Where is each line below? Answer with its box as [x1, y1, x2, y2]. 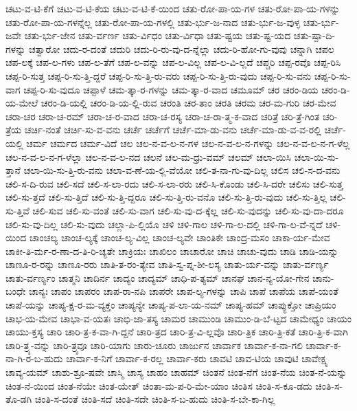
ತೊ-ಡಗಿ [5, 392, 32, 406]
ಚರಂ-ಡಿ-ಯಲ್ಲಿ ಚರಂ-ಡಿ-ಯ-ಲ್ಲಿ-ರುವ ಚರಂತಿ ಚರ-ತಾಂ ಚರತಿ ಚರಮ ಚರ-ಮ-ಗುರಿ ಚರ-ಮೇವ [41, 96, 336, 110]
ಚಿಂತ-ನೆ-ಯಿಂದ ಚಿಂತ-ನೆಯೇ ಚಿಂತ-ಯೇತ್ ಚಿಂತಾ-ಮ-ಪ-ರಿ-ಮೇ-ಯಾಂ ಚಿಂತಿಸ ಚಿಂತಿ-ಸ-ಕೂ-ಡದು [5, 378, 312, 392]
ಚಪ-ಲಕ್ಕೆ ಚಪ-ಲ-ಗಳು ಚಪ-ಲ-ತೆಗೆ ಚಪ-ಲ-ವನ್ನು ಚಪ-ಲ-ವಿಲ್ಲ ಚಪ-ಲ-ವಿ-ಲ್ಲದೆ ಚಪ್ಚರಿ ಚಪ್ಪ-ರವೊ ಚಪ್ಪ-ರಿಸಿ [5, 55, 341, 69]
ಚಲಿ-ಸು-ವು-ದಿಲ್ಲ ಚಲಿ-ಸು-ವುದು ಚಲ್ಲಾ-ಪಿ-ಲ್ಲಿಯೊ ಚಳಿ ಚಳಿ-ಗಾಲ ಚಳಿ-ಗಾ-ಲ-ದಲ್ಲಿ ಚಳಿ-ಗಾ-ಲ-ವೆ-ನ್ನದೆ [5, 216, 323, 231]
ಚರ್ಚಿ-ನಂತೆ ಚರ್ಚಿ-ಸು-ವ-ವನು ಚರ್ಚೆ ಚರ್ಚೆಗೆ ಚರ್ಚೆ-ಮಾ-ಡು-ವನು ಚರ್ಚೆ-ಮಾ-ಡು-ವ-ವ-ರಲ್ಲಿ [24, 122, 321, 137]
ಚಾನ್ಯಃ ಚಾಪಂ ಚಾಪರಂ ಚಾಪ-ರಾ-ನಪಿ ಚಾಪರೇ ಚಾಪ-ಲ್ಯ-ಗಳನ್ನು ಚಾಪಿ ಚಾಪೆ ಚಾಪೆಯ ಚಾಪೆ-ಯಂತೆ [28, 284, 338, 298]
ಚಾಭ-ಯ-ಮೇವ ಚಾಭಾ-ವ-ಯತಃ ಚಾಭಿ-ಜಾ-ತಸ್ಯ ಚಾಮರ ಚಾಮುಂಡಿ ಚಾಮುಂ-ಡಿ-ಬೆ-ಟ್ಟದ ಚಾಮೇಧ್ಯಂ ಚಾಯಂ [5, 311, 352, 325]
